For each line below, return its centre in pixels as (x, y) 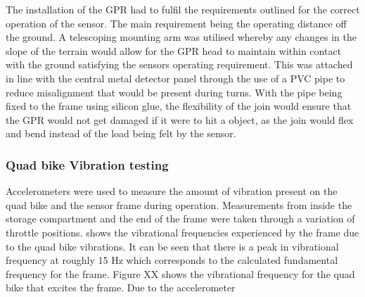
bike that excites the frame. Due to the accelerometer (121, 287)
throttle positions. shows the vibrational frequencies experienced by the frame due (182, 232)
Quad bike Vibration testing (87, 164)
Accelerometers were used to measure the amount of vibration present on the (172, 191)
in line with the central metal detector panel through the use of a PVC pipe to (175, 78)
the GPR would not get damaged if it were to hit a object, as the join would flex (180, 119)
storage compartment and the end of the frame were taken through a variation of (180, 219)
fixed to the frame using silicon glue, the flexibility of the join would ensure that (179, 106)
